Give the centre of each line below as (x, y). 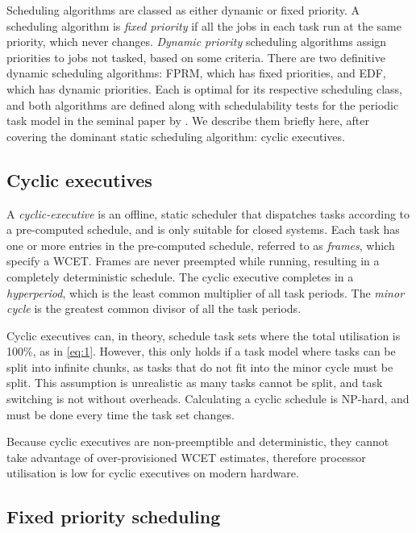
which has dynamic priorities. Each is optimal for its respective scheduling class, (204, 88)
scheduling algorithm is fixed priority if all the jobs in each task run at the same (204, 25)
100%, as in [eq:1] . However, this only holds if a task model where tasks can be (201, 351)
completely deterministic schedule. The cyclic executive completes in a (180, 276)
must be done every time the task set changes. (121, 414)
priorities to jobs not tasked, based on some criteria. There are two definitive (196, 57)
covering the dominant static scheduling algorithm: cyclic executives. (176, 136)
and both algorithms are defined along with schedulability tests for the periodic (203, 104)
